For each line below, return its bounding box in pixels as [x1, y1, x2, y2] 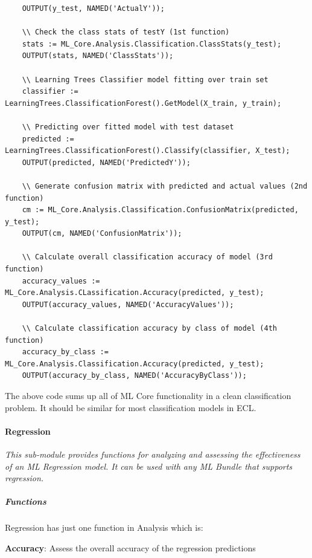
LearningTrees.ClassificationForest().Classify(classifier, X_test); [5, 146, 290, 155]
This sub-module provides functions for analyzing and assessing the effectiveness [5, 447, 301, 460]
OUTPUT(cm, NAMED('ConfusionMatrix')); [22, 229, 182, 238]
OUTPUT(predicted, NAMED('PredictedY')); [22, 158, 191, 167]
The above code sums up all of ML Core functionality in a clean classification [5, 389, 291, 401]
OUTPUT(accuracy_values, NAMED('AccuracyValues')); [22, 300, 234, 309]
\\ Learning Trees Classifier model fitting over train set [22, 75, 269, 84]
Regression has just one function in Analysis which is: [5, 521, 203, 534]
